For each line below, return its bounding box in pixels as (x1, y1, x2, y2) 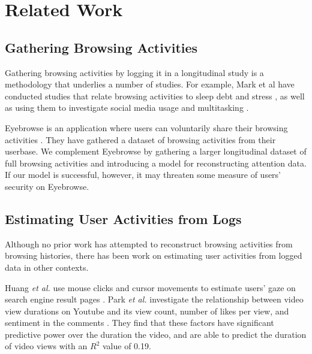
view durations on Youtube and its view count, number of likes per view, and (5, 304, 289, 317)
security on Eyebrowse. (5, 180, 89, 192)
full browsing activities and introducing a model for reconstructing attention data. (5, 156, 307, 169)
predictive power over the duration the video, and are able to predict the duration (5, 328, 307, 340)
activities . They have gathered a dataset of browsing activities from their (5, 133, 276, 146)
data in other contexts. (5, 261, 89, 273)
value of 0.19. (103, 340, 151, 352)
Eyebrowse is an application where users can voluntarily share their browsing (5, 121, 288, 134)
